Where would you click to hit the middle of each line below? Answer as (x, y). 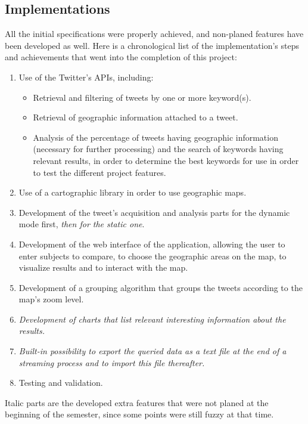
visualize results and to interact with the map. (103, 267)
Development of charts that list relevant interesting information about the (152, 319)
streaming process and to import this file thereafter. (112, 362)
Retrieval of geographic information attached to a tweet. (136, 117)
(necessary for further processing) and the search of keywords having (158, 149)
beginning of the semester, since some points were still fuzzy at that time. (139, 414)
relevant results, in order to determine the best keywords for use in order (166, 160)
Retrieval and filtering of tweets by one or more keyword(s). (142, 97)
